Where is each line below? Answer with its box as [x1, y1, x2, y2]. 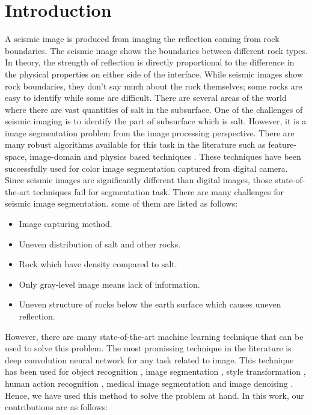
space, [5, 150, 27, 163]
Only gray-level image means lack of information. [19, 277, 200, 290]
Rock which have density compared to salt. [19, 258, 177, 270]
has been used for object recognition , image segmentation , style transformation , [5, 365, 306, 378]
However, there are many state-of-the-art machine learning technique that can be [5, 330, 304, 342]
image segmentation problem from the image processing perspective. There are [5, 126, 295, 139]
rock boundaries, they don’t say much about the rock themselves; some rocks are [5, 79, 302, 92]
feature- [268, 138, 297, 151]
